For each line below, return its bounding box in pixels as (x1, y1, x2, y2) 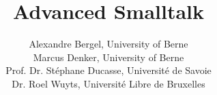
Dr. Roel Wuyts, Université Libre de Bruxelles (12, 76, 205, 90)
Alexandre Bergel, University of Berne (29, 37, 188, 51)
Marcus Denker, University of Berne (33, 50, 184, 64)
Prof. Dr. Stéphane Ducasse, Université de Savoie (5, 63, 212, 77)
